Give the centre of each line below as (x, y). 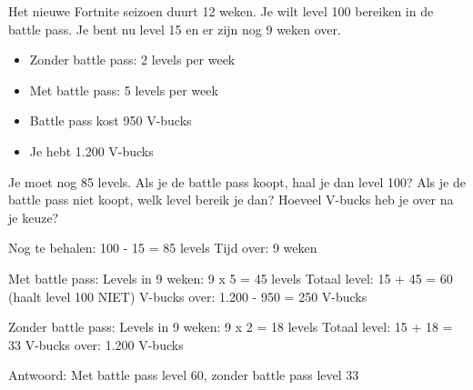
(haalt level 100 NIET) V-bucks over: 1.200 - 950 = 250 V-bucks (188, 296)
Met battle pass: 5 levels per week (124, 90)
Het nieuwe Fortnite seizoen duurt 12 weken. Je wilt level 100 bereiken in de (221, 11)
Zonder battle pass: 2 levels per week (132, 60)
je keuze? (34, 217)
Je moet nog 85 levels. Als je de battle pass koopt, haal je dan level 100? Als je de (237, 181)
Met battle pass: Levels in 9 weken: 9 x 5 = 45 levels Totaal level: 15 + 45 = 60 (231, 278)
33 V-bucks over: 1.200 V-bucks (96, 344)
